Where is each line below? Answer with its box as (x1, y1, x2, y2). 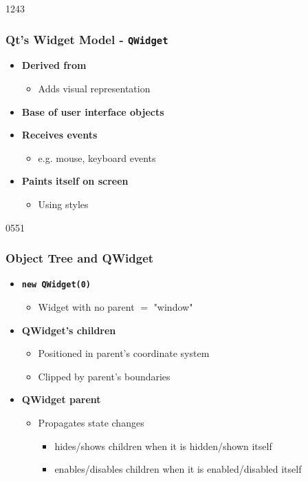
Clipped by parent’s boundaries (38, 369, 170, 383)
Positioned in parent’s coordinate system (38, 346, 210, 360)
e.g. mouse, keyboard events (38, 150, 156, 165)
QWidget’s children (21, 323, 116, 337)
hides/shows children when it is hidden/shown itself (54, 438, 272, 453)
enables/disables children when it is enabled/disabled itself (54, 462, 302, 476)
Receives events (21, 127, 98, 142)
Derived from (21, 58, 87, 72)
